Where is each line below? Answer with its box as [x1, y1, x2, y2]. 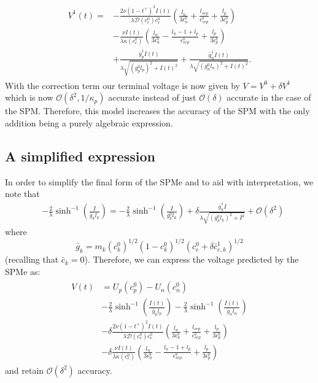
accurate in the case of [227, 91, 311, 104]
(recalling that [5, 253, 59, 266]
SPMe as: [5, 265, 41, 277]
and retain [5, 363, 44, 376]
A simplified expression [5, 146, 155, 165]
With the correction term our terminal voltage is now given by [5, 79, 240, 91]
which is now [5, 91, 53, 104]
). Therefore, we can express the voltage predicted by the [84, 253, 299, 266]
